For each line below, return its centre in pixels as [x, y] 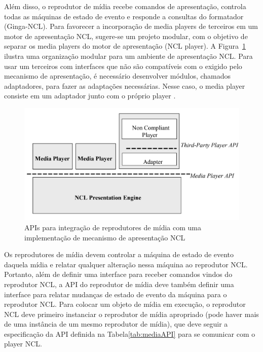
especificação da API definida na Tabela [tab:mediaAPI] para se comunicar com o [130, 333]
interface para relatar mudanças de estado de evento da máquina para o [116, 294]
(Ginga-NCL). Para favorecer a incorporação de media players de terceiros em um [131, 26]
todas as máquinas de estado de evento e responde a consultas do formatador [124, 16]
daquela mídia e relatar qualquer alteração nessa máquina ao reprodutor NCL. [126, 264]
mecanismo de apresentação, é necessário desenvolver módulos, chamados [118, 76]
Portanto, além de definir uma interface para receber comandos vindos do [118, 274]
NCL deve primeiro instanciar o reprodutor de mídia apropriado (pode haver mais [131, 314]
